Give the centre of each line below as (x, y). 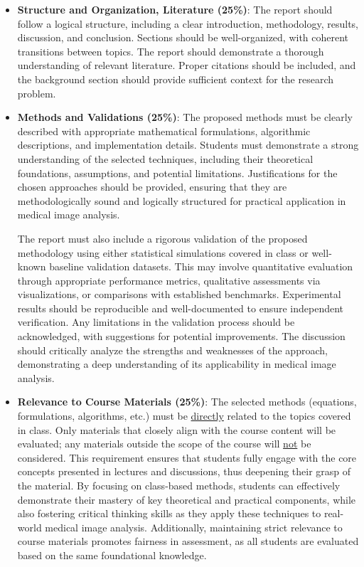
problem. (37, 93)
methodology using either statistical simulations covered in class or (163, 252)
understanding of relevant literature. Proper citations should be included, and (187, 65)
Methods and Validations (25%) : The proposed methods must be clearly (185, 117)
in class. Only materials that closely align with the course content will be (177, 429)
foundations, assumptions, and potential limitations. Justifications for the (177, 173)
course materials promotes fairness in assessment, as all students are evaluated (188, 541)
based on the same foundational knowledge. (112, 555)
